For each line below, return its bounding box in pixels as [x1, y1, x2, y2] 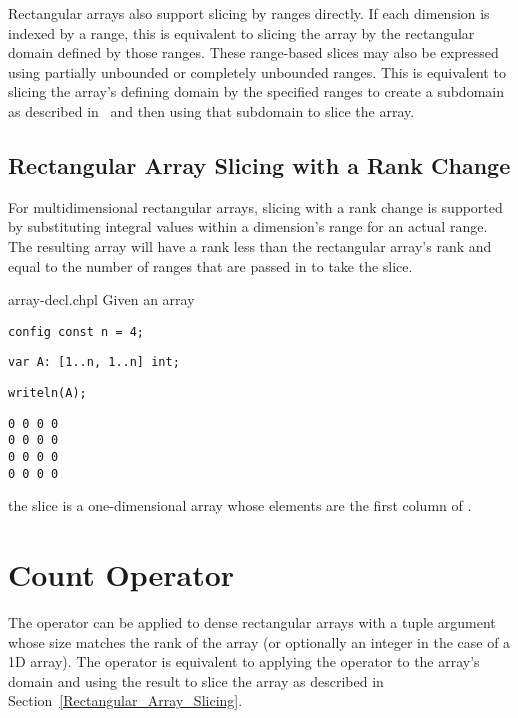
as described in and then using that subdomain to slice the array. [8, 100, 415, 121]
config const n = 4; [8, 324, 145, 339]
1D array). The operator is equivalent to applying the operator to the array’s [8, 651, 480, 672]
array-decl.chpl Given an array [8, 289, 195, 310]
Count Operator [8, 554, 235, 595]
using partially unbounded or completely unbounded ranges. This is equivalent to [8, 61, 506, 82]
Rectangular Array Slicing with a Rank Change [8, 149, 511, 180]
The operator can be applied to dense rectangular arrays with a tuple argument [8, 612, 496, 633]
